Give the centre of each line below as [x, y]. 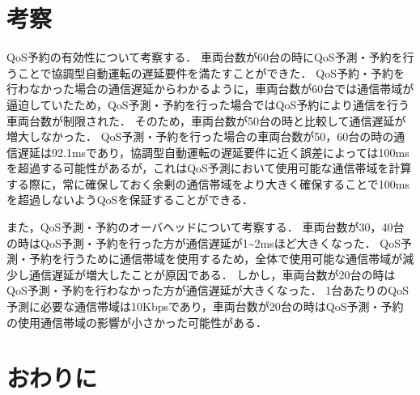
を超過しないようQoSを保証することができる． [130, 200]
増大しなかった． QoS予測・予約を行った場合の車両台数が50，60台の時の [200, 136]
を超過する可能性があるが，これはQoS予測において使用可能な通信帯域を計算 [209, 168]
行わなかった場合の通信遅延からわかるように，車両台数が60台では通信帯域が [210, 89]
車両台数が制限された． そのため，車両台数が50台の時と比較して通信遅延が [206, 120]
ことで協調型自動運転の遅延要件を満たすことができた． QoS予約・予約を [211, 72]
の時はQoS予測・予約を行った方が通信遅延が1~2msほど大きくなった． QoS [204, 242]
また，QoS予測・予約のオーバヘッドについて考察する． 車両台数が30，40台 [206, 227]
